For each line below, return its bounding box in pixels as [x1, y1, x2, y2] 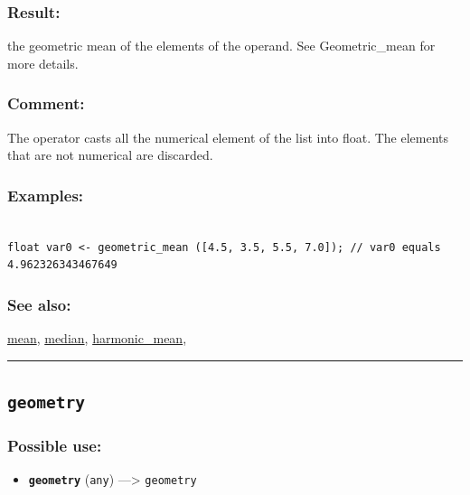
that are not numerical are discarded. [7, 145, 213, 164]
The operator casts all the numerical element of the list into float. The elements [7, 127, 449, 146]
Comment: [7, 92, 85, 115]
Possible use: [7, 434, 102, 456]
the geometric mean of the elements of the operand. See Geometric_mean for [7, 36, 436, 55]
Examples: [7, 183, 84, 206]
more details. [7, 53, 79, 72]
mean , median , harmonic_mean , [7, 329, 187, 348]
